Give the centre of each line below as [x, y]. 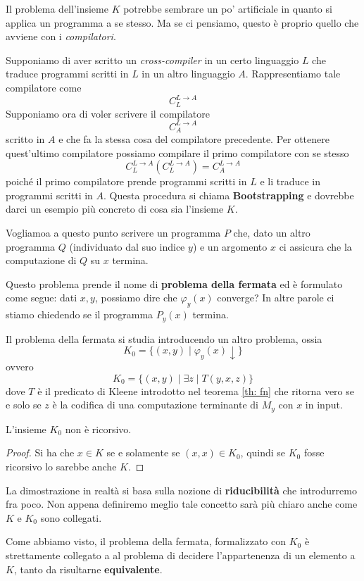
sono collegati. [71, 517]
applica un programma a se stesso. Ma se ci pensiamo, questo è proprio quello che [182, 22]
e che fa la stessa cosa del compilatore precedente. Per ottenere [194, 139]
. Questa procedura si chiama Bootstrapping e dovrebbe [229, 195]
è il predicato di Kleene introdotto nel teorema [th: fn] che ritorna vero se [196, 391]
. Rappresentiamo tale [293, 74]
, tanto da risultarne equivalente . [88, 569]
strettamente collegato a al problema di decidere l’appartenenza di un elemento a [181, 555]
